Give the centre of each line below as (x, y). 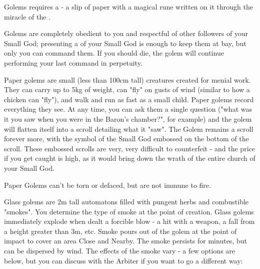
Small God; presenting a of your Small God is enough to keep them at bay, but (125, 43)
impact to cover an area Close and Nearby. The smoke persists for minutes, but (125, 241)
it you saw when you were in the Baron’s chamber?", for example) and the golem (128, 118)
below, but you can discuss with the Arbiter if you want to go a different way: (123, 260)
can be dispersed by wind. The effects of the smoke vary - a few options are (120, 251)
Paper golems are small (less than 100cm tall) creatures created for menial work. (127, 79)
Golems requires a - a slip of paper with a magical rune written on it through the (128, 7)
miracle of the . (27, 16)
